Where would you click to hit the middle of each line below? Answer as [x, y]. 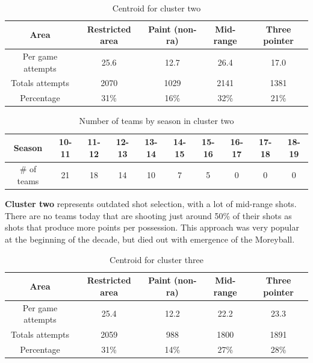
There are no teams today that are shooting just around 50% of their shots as [148, 215]
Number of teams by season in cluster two [156, 121]
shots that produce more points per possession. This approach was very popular [152, 227]
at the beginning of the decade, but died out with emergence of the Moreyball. [150, 239]
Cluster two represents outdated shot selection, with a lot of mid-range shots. [151, 204]
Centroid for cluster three [156, 259]
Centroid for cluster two [156, 8]
